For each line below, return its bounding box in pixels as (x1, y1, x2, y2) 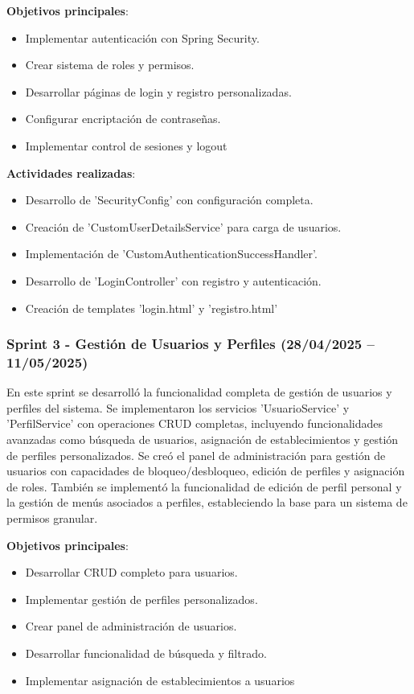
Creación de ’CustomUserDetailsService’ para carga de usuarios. (25, 218, 342, 235)
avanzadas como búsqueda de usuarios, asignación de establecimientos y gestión (6, 431, 399, 448)
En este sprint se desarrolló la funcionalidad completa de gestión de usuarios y (6, 384, 392, 400)
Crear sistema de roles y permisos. (25, 56, 195, 73)
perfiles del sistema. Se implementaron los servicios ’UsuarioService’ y (6, 399, 350, 416)
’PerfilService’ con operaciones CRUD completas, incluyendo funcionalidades (6, 415, 383, 432)
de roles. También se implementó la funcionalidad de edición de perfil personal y (6, 478, 402, 495)
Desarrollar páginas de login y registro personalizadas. (25, 83, 292, 100)
